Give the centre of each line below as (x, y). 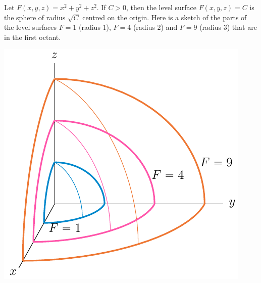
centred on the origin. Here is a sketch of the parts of (165, 17)
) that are (242, 27)
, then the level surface (161, 7)
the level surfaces (31, 27)
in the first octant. (33, 37)
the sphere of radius (35, 17)
